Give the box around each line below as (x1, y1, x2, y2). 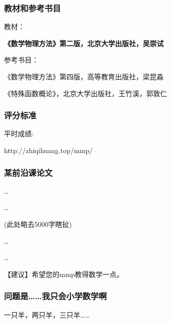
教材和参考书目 (4, 1, 61, 14)
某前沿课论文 (4, 166, 53, 178)
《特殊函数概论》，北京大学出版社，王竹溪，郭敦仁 (4, 88, 167, 98)
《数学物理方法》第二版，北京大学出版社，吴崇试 (4, 38, 164, 48)
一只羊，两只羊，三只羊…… (4, 309, 90, 320)
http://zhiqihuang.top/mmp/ (4, 145, 93, 155)
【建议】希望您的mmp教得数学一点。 (4, 269, 124, 279)
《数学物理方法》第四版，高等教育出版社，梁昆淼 (4, 71, 164, 81)
